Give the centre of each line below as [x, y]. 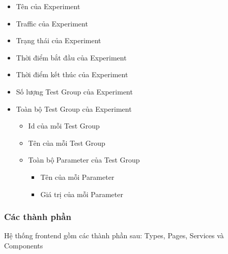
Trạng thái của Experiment [59, 40]
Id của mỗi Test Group [64, 126]
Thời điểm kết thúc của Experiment [72, 74]
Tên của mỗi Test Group [67, 142]
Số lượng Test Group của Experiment [74, 91]
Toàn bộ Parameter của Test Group [84, 160]
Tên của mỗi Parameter [77, 177]
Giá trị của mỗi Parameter [82, 194]
